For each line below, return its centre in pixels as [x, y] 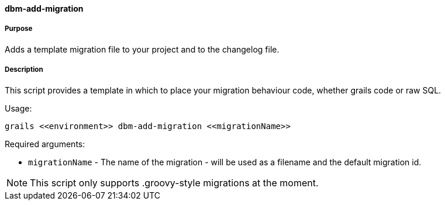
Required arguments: [45, 144]
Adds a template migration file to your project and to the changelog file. [142, 49]
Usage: [18, 108]
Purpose [19, 29]
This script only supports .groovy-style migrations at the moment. [174, 183]
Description [24, 70]
